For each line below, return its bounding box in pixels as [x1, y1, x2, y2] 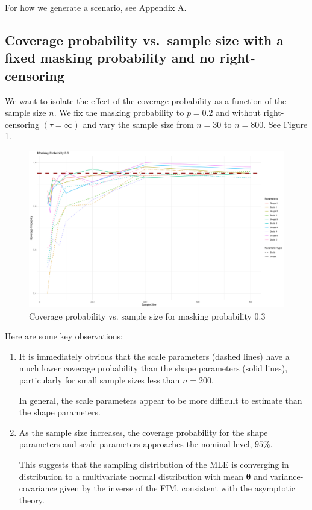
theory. [19, 493, 45, 506]
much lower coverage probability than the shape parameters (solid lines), [19, 362, 288, 374]
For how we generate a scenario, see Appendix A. [5, 1, 187, 13]
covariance [19, 482, 57, 494]
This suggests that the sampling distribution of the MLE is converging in [19, 458, 289, 470]
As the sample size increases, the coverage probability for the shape [19, 426, 268, 438]
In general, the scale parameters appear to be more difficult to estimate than [19, 394, 302, 406]
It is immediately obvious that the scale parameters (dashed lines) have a [19, 350, 290, 362]
